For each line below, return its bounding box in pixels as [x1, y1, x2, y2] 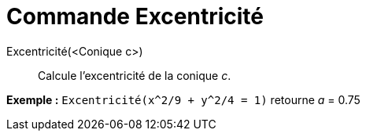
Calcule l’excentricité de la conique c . [38, 68, 231, 82]
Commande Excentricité [6, 3, 264, 30]
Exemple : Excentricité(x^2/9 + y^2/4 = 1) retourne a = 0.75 [6, 92, 360, 106]
